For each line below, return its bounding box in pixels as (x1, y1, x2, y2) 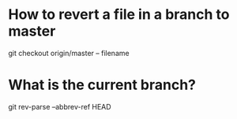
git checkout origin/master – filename (8, 48, 130, 58)
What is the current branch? (8, 76, 196, 94)
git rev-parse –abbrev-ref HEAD (8, 102, 112, 111)
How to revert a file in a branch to (8, 6, 230, 24)
